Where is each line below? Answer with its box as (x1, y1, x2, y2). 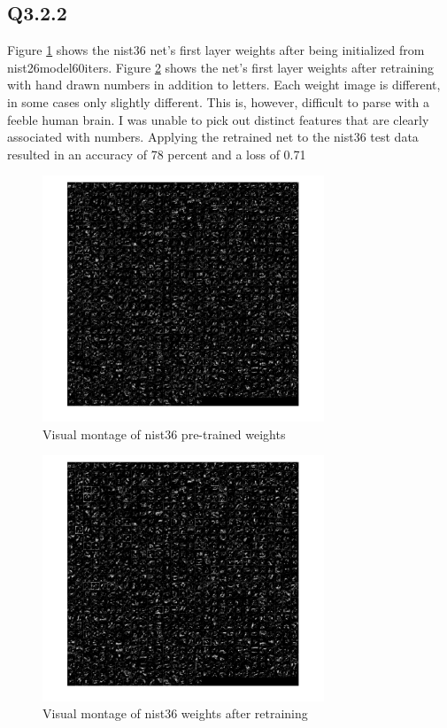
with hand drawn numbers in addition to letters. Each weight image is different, (7, 75, 441, 94)
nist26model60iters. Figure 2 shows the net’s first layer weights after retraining (7, 58, 435, 76)
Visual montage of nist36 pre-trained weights (42, 424, 286, 443)
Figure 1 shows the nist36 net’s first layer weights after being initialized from (7, 41, 425, 59)
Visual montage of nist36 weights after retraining (42, 704, 308, 723)
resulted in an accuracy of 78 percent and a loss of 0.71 (7, 144, 306, 163)
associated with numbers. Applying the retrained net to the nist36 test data (7, 128, 419, 146)
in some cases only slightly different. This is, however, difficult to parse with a (7, 92, 429, 111)
